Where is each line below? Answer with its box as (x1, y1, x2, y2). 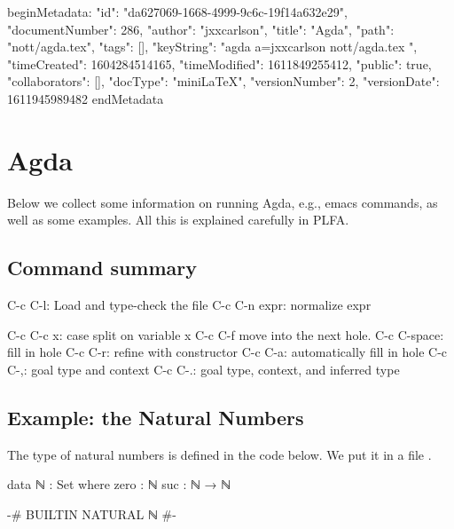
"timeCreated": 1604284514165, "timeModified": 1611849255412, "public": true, (7, 54, 432, 73)
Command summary (7, 254, 198, 281)
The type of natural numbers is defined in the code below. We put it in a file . (7, 445, 432, 463)
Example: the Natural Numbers (7, 403, 304, 430)
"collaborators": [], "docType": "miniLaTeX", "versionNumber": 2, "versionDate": (7, 72, 440, 91)
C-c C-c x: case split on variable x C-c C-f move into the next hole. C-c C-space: (7, 325, 444, 343)
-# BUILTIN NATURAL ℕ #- (7, 504, 176, 523)
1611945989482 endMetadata (7, 89, 164, 107)
